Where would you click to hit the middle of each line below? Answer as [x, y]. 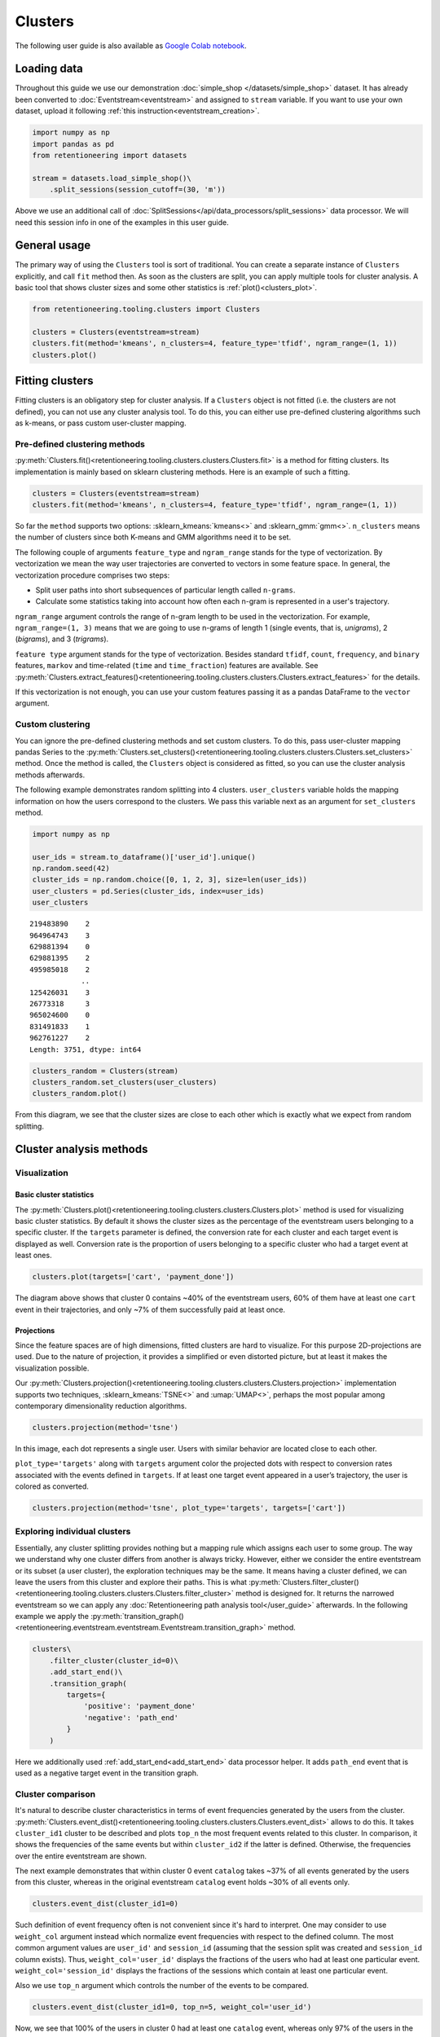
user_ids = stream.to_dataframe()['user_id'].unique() [144, 857]
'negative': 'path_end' [131, 1718]
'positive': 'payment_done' [139, 1706]
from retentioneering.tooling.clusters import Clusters [146, 309]
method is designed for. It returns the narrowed [315, 1594]
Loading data [49, 69]
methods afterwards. [50, 775]
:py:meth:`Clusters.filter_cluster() [304, 1582]
